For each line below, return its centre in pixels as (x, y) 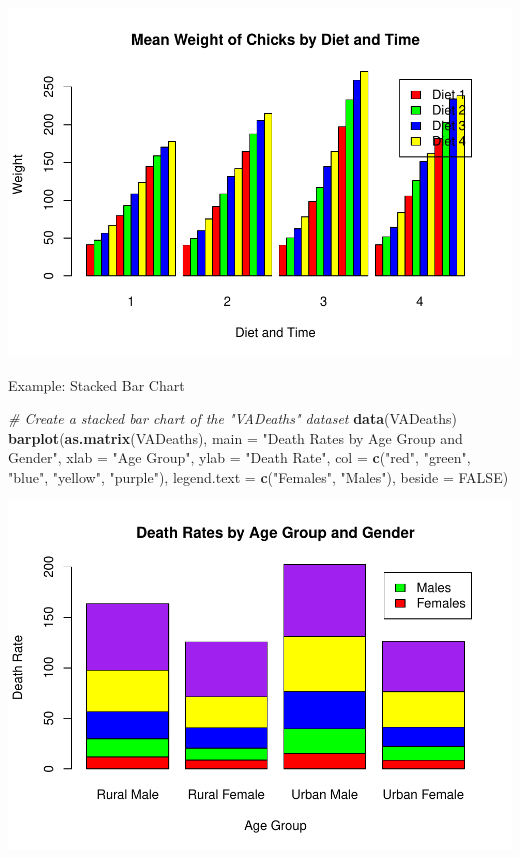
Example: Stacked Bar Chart (96, 384)
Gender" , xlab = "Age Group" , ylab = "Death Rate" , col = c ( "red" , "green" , (239, 457)
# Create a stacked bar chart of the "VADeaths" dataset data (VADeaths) (233, 418)
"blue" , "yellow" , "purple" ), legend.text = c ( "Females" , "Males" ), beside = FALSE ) (258, 476)
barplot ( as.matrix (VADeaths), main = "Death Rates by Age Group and (235, 437)
